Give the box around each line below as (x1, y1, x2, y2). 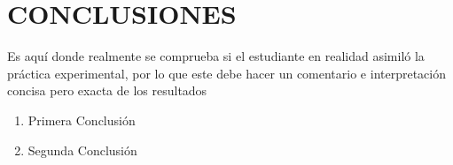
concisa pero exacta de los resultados (7, 81, 207, 100)
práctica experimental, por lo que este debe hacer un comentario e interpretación (7, 64, 446, 82)
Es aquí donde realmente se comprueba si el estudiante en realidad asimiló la (7, 47, 425, 65)
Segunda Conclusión (27, 140, 137, 159)
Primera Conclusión (27, 110, 136, 129)
